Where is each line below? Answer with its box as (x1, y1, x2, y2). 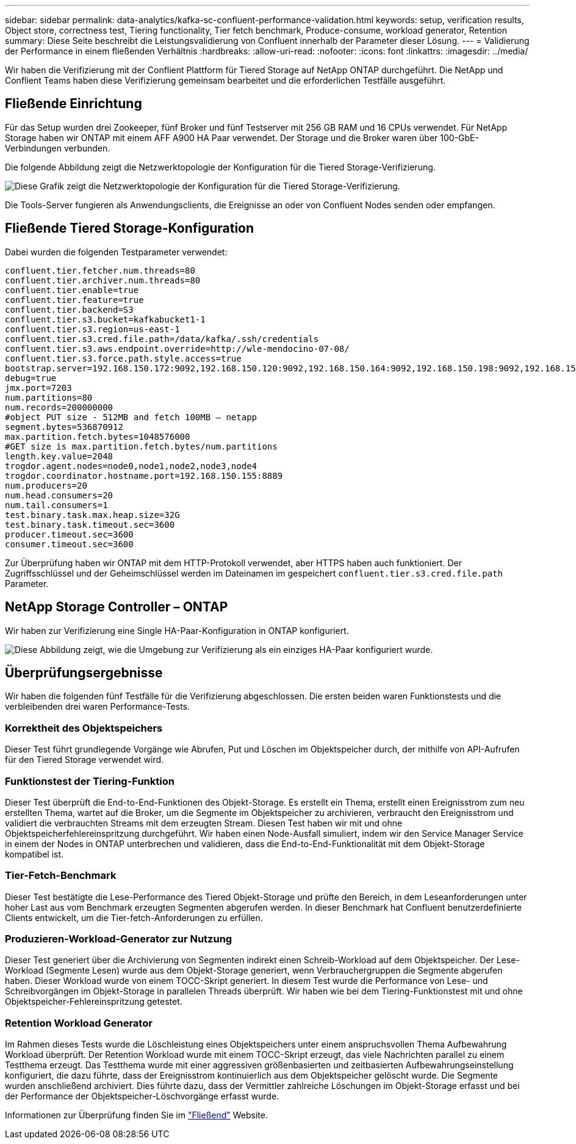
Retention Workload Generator (5, 1016, 153, 1029)
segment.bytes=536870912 (5, 421, 123, 432)
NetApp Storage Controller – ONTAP (5, 599, 228, 615)
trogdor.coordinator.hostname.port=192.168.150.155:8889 (5, 470, 283, 481)
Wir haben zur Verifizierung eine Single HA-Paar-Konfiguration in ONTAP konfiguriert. (5, 625, 349, 636)
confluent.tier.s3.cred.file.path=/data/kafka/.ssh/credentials (5, 333, 319, 344)
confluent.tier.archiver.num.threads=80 (5, 275, 201, 285)
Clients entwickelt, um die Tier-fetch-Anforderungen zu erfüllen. (5, 912, 263, 923)
